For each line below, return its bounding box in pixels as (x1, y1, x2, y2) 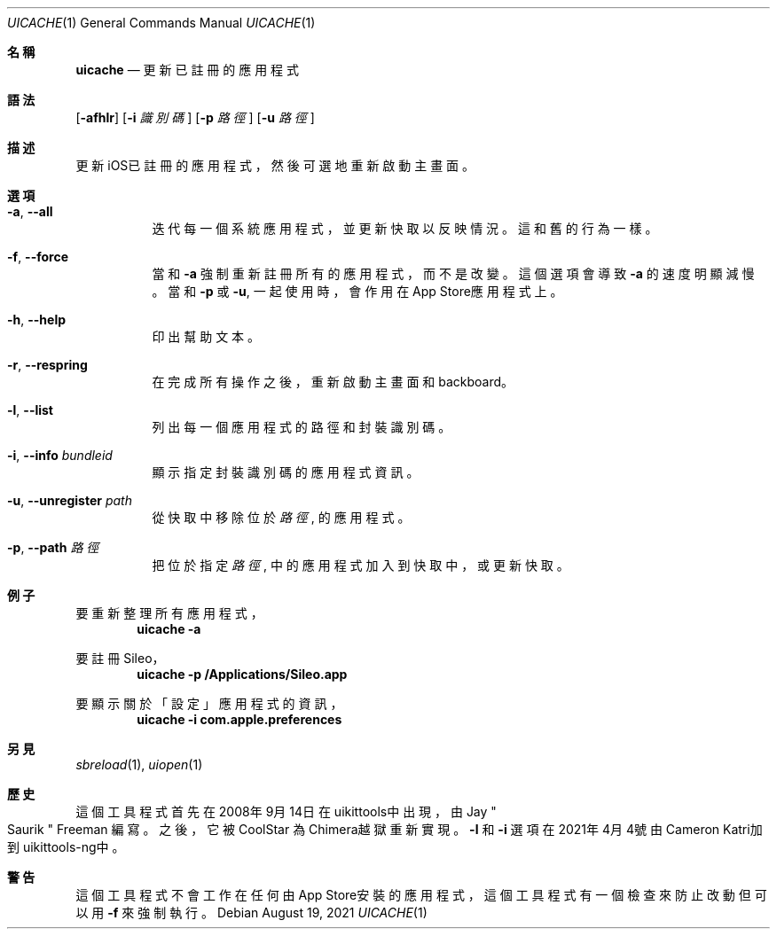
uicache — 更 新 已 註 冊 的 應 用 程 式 (75, 62, 300, 77)
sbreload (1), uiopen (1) (75, 757, 203, 772)
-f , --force (7, 249, 68, 264)
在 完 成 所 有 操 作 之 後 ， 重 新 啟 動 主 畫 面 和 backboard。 (152, 374, 514, 389)
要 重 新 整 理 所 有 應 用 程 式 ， (75, 605, 263, 620)
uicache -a (137, 621, 201, 636)
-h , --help (7, 312, 67, 327)
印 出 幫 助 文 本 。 (152, 329, 261, 344)
